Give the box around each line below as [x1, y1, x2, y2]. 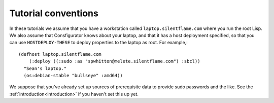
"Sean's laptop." [23, 65, 67, 71]
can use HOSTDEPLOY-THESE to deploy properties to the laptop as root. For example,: [9, 40, 188, 46]
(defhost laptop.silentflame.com [18, 51, 101, 57]
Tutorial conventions [9, 8, 98, 19]
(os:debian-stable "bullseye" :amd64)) [23, 73, 123, 78]
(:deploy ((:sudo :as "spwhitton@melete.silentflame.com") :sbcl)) [28, 58, 200, 64]
